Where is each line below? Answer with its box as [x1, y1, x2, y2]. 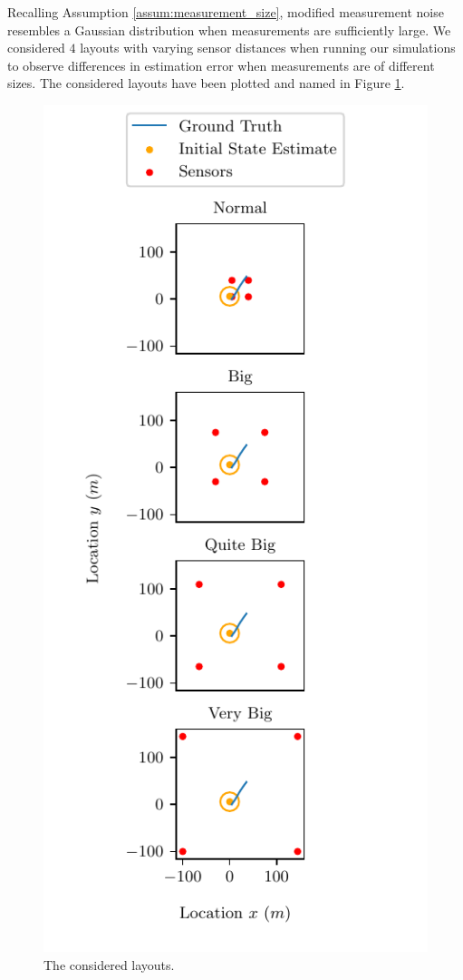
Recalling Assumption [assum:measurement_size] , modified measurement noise [7, 3, 444, 21]
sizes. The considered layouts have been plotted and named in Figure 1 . [7, 73, 405, 93]
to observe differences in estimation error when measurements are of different [7, 55, 435, 74]
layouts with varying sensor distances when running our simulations [80, 38, 456, 57]
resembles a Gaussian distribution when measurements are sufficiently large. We [7, 20, 451, 39]
